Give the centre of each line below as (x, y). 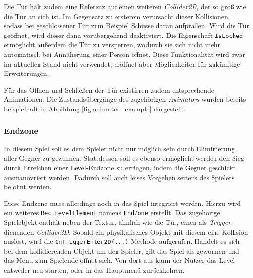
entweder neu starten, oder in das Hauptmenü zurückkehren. (94, 270)
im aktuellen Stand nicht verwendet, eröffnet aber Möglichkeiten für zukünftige (122, 64)
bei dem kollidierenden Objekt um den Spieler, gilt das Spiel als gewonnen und (122, 250)
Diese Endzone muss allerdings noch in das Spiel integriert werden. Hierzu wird (122, 203)
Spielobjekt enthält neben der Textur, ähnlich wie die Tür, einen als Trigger (117, 222)
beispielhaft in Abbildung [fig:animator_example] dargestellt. (95, 109)
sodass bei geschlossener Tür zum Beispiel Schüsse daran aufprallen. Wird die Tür (126, 26)
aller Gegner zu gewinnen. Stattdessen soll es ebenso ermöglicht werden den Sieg (124, 158)
